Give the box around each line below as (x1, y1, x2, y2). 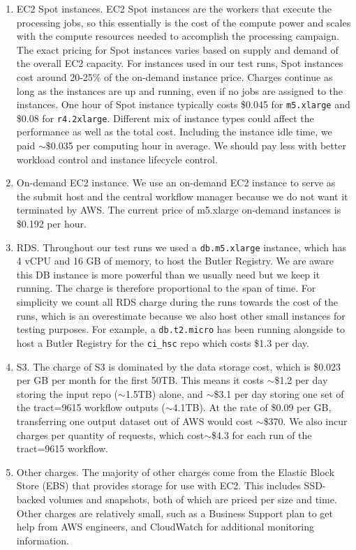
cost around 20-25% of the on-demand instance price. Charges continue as (16, 69, 333, 84)
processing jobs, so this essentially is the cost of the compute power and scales (16, 15, 351, 29)
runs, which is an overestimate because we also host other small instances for (16, 308, 346, 322)
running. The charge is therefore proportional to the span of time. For (16, 281, 316, 295)
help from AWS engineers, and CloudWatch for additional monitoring (16, 519, 314, 534)
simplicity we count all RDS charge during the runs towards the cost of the (16, 295, 338, 309)
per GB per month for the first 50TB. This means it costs (16, 373, 264, 387)
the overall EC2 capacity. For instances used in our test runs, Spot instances (16, 56, 343, 70)
